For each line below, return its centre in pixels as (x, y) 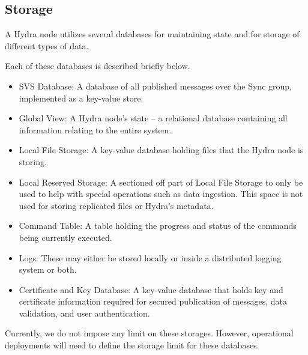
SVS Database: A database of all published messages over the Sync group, (155, 86)
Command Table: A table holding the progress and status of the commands (158, 226)
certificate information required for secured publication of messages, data (153, 301)
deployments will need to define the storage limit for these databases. (132, 345)
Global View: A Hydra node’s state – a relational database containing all (153, 118)
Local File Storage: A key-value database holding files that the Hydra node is (161, 150)
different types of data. (47, 45)
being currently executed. (65, 237)
